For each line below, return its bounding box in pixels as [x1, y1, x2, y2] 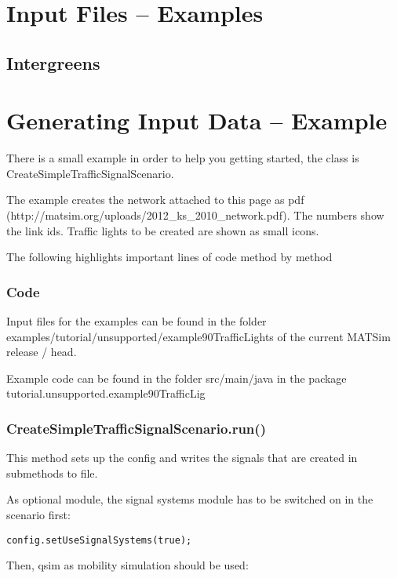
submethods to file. [6, 464, 98, 481]
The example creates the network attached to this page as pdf [6, 191, 304, 208]
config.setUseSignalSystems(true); [6, 534, 192, 546]
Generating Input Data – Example [6, 104, 388, 136]
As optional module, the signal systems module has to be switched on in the [6, 491, 373, 507]
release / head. [6, 344, 77, 360]
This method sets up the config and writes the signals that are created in [6, 449, 358, 466]
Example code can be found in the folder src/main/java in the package [6, 369, 347, 386]
